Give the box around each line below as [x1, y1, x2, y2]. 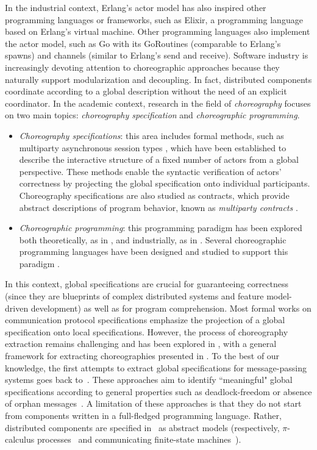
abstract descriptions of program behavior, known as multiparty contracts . [19, 201, 298, 213]
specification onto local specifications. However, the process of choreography [5, 325, 288, 338]
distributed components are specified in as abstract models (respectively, [5, 421, 280, 434]
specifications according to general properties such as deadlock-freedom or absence [5, 385, 312, 398]
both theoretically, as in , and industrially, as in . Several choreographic [19, 233, 287, 246]
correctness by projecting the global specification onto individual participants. [19, 177, 310, 190]
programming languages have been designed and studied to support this [19, 245, 288, 258]
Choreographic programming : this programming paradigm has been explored [19, 221, 302, 234]
